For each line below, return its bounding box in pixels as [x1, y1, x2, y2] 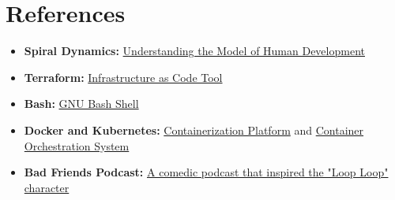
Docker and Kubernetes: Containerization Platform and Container [24, 121, 364, 138]
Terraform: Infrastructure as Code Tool [24, 69, 223, 85]
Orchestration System [24, 137, 130, 154]
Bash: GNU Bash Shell [24, 95, 139, 112]
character [24, 179, 70, 195]
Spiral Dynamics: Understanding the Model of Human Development [24, 43, 365, 59]
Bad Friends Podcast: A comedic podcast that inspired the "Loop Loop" [24, 164, 389, 180]
